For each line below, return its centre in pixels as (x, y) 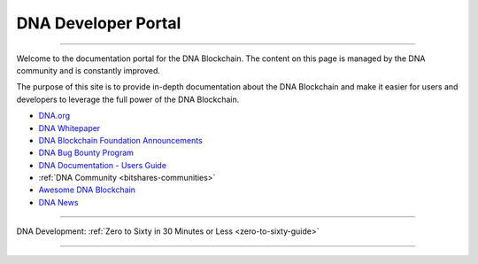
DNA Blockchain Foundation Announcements (120, 140)
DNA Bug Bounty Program (86, 153)
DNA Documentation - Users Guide (103, 165)
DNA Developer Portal (99, 23)
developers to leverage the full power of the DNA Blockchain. (128, 99)
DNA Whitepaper (69, 128)
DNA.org (54, 116)
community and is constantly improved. (89, 70)
